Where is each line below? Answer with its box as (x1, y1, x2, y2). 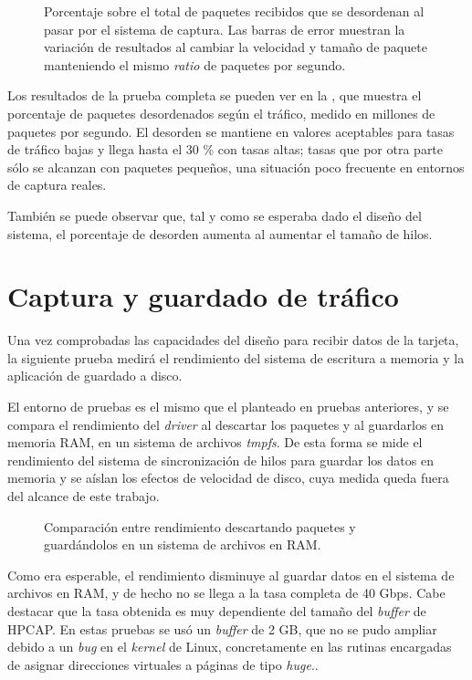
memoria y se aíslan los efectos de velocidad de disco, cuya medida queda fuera (7, 468, 449, 487)
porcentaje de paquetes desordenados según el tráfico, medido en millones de (7, 103, 435, 122)
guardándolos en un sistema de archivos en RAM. (44, 535, 321, 554)
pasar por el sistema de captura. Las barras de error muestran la (44, 19, 405, 38)
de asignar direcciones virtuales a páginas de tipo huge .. (7, 654, 319, 674)
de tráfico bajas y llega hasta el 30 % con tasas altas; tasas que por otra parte (7, 140, 444, 159)
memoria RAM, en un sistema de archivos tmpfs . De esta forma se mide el (7, 433, 423, 452)
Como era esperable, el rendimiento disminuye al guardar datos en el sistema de (7, 565, 455, 584)
